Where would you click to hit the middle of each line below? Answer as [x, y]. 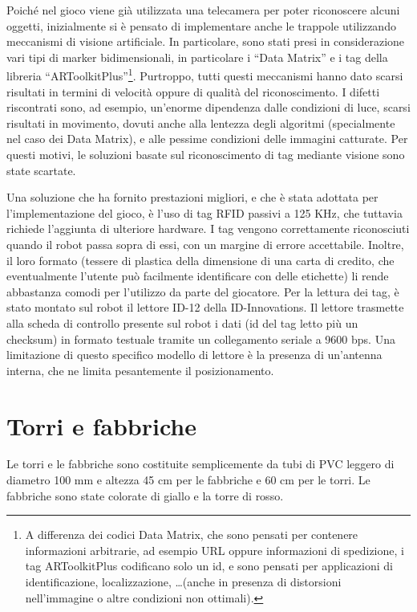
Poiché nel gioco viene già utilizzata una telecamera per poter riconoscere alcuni [203, 10]
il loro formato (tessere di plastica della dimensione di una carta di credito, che [200, 260]
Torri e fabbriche [102, 425]
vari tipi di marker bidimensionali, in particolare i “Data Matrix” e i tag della [197, 57]
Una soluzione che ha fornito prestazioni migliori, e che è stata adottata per [192, 197]
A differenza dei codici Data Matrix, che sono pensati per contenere [192, 534]
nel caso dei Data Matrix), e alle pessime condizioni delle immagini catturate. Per [207, 139]
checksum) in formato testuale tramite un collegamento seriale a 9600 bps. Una [201, 339]
